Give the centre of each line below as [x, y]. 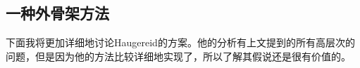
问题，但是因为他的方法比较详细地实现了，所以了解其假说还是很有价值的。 [178, 56]
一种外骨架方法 [57, 13]
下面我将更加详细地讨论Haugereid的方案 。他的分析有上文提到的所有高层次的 [180, 42]
